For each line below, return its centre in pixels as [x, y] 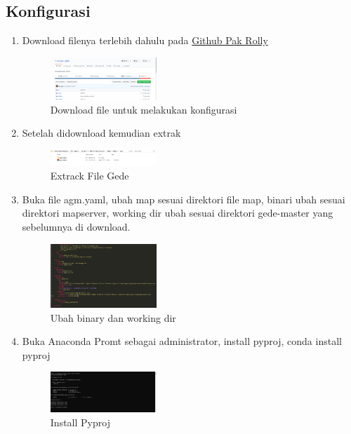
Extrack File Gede [90, 176]
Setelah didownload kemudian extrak [101, 133]
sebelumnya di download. [76, 226]
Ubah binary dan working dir [113, 317]
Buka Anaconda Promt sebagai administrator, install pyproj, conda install [182, 341]
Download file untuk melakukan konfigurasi [144, 109]
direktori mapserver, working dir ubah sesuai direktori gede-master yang [178, 213]
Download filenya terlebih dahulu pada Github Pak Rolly [145, 40]
